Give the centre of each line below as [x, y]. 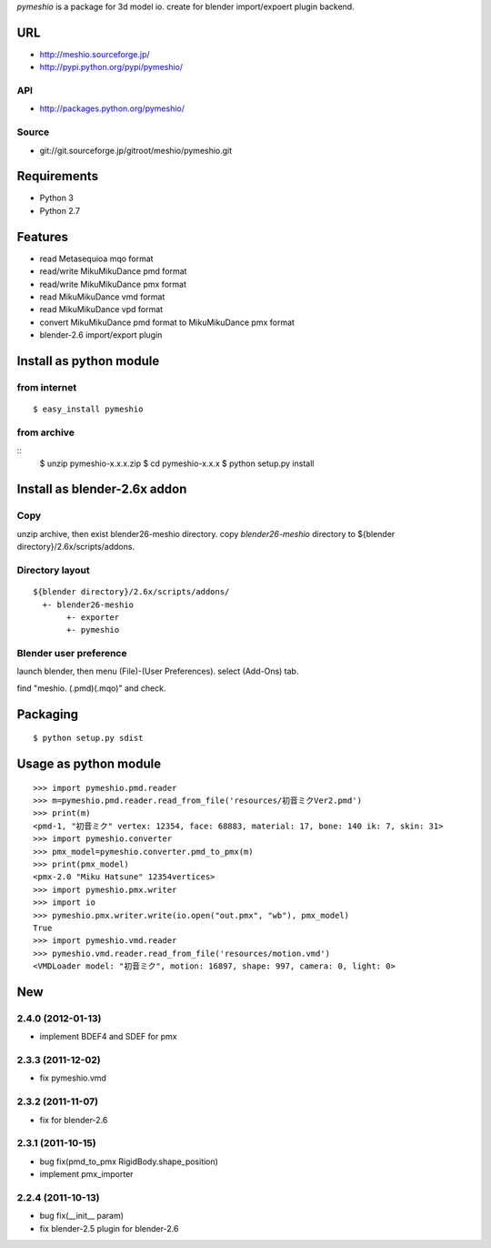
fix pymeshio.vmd [73, 1078]
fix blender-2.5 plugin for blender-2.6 [109, 1228]
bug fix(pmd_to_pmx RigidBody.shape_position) [129, 1162]
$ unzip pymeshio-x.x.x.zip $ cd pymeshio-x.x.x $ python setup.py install [177, 463]
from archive [45, 432]
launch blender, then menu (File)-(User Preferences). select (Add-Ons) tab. [158, 671]
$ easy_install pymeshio [88, 409]
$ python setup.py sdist [88, 738]
